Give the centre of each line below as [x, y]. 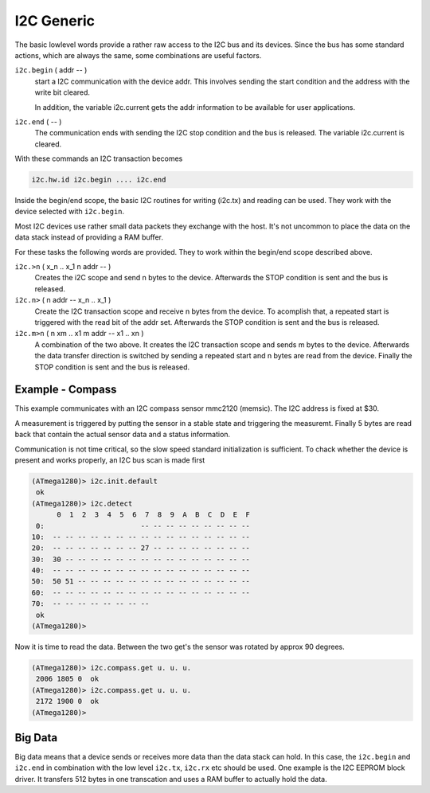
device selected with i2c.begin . [70, 212]
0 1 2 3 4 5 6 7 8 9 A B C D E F [153, 515]
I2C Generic [55, 21]
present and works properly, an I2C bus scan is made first [110, 460]
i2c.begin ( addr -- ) [51, 70]
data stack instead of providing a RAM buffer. [89, 237]
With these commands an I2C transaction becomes [99, 158]
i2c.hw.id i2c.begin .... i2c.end [99, 180]
